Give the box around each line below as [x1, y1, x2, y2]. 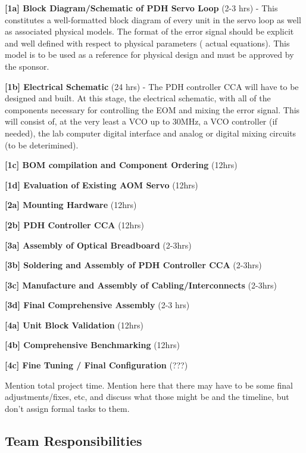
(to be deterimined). [5, 138, 79, 151]
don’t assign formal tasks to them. [5, 402, 130, 414]
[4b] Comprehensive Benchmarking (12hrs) [5, 339, 180, 351]
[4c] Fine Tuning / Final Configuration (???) [5, 359, 188, 371]
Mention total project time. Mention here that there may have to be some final [5, 378, 293, 391]
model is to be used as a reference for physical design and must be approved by [5, 48, 294, 61]
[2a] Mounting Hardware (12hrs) [5, 198, 137, 211]
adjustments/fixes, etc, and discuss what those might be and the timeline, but [5, 390, 289, 403]
